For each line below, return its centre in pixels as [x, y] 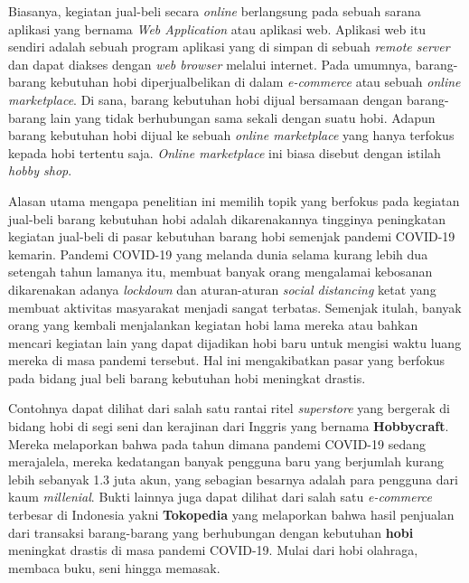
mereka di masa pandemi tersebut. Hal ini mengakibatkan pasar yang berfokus [227, 360]
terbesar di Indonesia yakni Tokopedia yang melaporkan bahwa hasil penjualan [231, 515]
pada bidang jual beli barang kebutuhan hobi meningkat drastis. [187, 377]
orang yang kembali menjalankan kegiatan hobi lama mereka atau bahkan [213, 325]
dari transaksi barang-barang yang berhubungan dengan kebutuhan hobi [211, 532]
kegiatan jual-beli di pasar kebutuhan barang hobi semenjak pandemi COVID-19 [232, 236]
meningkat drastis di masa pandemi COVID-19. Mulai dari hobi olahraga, [213, 550]
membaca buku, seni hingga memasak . [114, 567]
